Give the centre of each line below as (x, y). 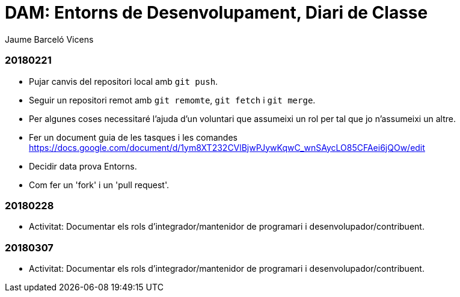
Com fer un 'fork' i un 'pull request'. (99, 185)
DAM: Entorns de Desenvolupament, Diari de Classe (216, 13)
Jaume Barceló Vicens (49, 39)
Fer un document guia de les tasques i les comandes (133, 137)
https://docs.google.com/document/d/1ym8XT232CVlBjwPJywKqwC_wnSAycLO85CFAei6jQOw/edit (227, 147)
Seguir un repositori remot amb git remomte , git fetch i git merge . (172, 100)
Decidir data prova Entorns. (83, 166)
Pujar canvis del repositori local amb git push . (124, 81)
